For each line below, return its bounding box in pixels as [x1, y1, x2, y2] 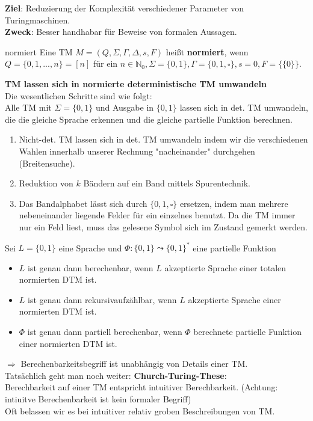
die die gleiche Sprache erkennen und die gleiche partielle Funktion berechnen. [5, 112, 293, 125]
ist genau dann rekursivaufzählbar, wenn [28, 293, 177, 306]
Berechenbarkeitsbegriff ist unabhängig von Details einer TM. [20, 357, 248, 370]
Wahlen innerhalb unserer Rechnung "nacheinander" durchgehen [19, 144, 255, 157]
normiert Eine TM [5, 45, 73, 58]
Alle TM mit [5, 101, 52, 114]
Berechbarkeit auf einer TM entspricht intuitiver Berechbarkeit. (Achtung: [5, 381, 278, 393]
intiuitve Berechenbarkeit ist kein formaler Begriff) [5, 392, 191, 405]
